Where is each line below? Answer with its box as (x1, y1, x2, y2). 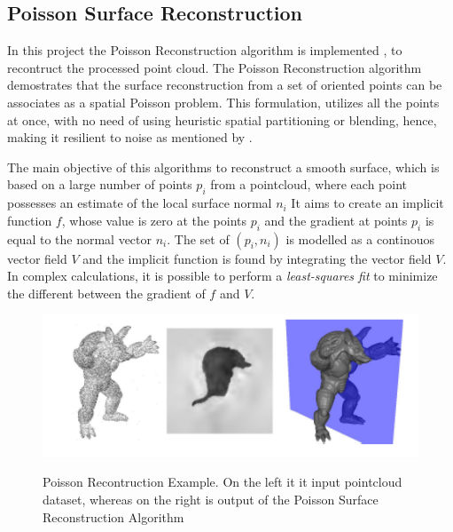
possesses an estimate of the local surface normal (7, 194, 272, 212)
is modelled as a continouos (285, 229, 434, 248)
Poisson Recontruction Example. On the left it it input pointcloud (43, 472, 402, 491)
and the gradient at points (264, 210, 408, 229)
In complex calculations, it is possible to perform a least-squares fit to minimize (7, 266, 438, 285)
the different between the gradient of (7, 283, 206, 302)
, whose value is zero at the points (61, 210, 247, 229)
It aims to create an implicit (291, 194, 444, 212)
